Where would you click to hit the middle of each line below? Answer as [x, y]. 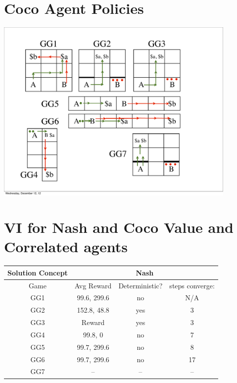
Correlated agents [66, 246]
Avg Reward [93, 285]
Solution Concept [38, 272]
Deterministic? [141, 285]
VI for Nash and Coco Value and [119, 227]
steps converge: [192, 285]
